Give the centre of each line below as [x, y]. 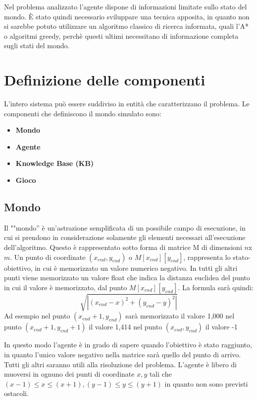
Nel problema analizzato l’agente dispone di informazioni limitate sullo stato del [126, 6]
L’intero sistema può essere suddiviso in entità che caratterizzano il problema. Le [127, 104]
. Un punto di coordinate [48, 257]
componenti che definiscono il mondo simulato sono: [83, 113]
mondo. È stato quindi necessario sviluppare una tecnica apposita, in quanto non [127, 16]
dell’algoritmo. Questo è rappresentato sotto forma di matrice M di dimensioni [123, 247]
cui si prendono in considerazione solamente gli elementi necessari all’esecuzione [125, 237]
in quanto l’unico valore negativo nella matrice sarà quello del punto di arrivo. [123, 354]
